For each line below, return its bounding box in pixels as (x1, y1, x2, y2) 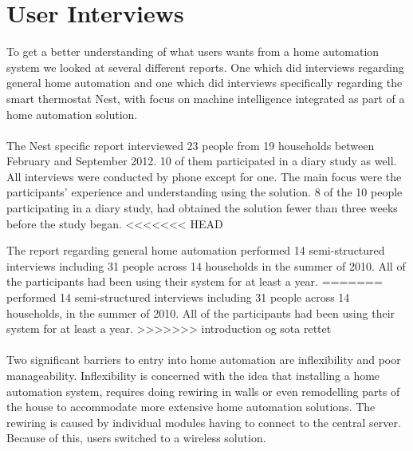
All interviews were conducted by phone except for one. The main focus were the (6, 168, 402, 184)
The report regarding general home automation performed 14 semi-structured (6, 242, 385, 259)
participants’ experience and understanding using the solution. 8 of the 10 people (6, 184, 403, 200)
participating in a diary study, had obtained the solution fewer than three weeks (6, 200, 398, 216)
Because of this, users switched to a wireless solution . (6, 429, 266, 446)
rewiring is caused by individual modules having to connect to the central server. (6, 413, 401, 430)
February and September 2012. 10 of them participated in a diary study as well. (6, 152, 397, 169)
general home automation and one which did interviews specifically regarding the (6, 74, 403, 91)
